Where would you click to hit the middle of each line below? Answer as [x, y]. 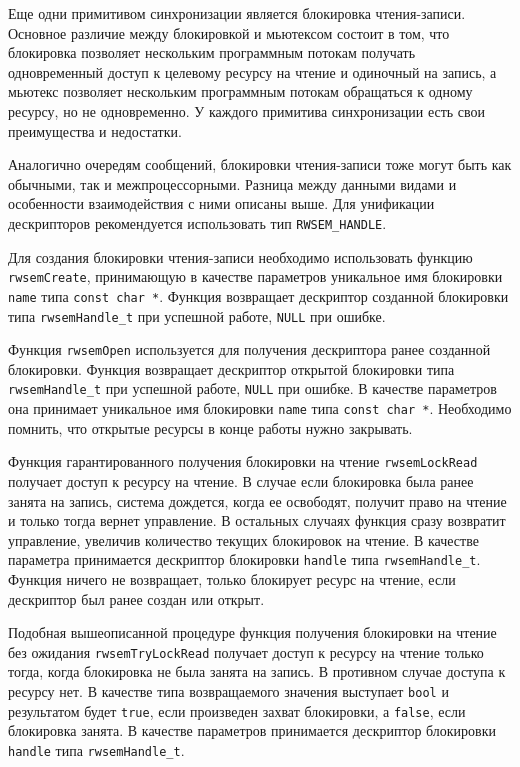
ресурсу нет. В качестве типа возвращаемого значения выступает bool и [228, 691]
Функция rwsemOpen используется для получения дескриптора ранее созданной [249, 349]
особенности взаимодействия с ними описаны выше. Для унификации [221, 203]
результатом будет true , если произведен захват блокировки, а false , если [237, 710]
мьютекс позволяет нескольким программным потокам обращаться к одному [240, 91]
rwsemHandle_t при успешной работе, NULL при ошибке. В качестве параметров [252, 388]
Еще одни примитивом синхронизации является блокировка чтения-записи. [237, 13]
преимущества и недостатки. [95, 130]
